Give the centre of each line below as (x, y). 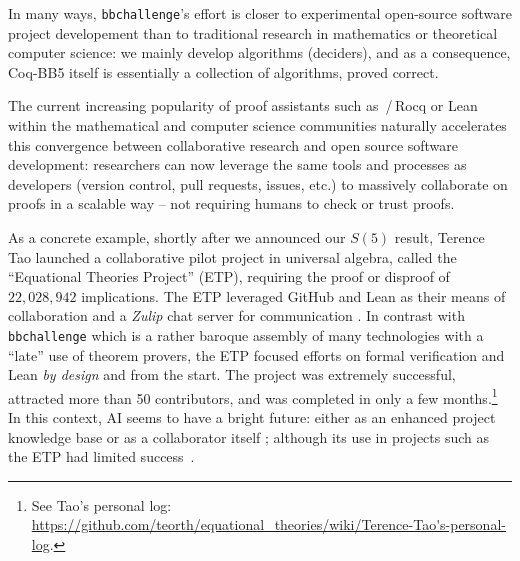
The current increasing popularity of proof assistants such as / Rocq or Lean (243, 105)
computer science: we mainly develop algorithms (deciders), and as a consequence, (259, 52)
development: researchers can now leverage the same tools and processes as (237, 164)
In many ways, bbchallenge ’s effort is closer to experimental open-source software (260, 13)
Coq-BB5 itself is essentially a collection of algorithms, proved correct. (223, 71)
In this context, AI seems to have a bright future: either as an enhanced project (252, 417)
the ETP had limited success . (101, 456)
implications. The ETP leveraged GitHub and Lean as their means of (293, 295)
